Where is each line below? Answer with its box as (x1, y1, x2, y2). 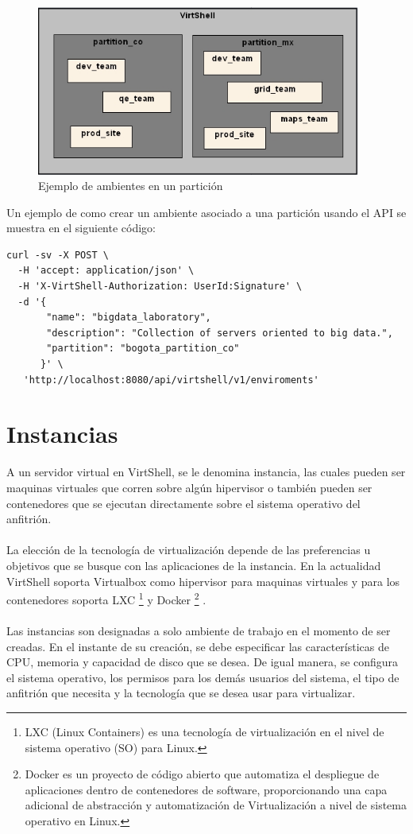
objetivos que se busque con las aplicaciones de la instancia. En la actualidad (6, 557, 381, 573)
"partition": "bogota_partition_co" (46, 343, 240, 355)
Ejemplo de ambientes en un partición (38, 177, 223, 194)
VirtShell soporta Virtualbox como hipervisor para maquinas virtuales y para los (6, 572, 400, 589)
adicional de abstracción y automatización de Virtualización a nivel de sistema (25, 797, 407, 813)
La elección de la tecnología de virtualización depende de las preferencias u (6, 541, 371, 558)
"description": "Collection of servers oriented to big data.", (46, 327, 393, 339)
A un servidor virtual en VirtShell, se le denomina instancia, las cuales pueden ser (6, 464, 406, 480)
